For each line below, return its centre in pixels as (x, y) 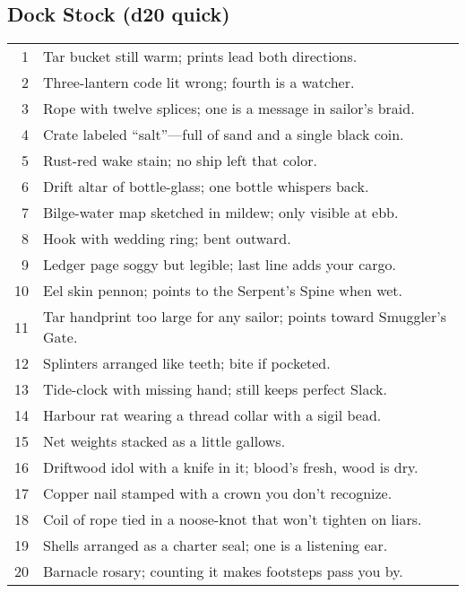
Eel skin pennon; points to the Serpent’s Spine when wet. (223, 291)
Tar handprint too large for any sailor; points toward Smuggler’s (245, 317)
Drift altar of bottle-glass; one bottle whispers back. (206, 187)
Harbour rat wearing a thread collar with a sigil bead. (212, 415)
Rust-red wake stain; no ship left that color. (180, 161)
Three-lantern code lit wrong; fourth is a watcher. (199, 83)
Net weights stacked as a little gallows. (164, 441)
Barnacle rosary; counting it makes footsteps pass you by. (223, 571)
